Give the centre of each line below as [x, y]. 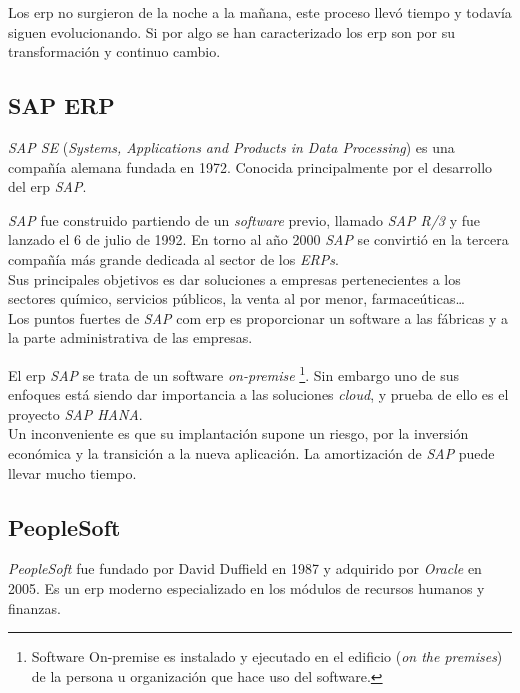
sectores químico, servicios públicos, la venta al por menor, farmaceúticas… [236, 298]
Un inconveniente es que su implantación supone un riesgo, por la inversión [238, 433]
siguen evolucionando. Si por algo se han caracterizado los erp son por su [232, 31]
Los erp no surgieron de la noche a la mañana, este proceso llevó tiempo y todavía [260, 12]
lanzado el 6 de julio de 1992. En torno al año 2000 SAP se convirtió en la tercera [258, 239]
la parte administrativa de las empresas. [130, 337]
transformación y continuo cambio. [114, 51]
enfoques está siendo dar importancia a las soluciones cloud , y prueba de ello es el [258, 394]
